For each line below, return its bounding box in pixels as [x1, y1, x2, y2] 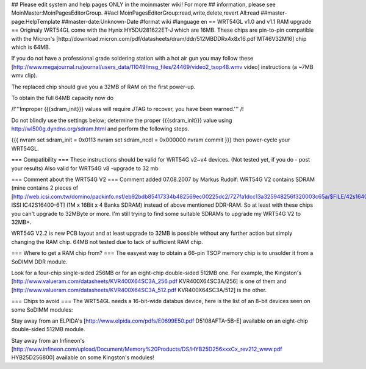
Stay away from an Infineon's [11, 337, 85, 344]
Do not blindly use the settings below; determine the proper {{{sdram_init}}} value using [11, 116, 232, 124]
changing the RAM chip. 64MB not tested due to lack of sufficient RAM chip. [11, 238, 204, 245]
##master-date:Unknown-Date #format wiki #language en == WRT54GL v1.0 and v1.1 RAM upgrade [61, 18, 312, 25]
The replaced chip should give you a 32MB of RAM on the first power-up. [11, 83, 196, 90]
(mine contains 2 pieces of [11, 184, 79, 192]
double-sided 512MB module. [11, 326, 85, 333]
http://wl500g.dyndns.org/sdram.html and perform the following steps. [11, 125, 189, 132]
